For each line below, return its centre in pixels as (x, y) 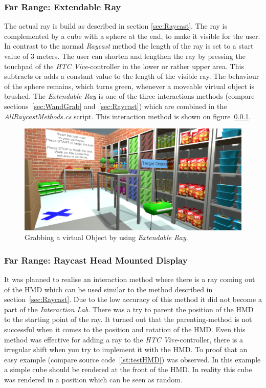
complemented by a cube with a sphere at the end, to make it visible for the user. (132, 36)
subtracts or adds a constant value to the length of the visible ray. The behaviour (132, 76)
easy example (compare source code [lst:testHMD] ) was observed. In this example (132, 359)
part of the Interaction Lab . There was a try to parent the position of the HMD (129, 309)
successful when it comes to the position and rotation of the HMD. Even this (125, 329)
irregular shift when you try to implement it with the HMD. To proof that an (126, 349)
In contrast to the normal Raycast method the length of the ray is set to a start (129, 46)
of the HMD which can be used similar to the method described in (108, 289)
